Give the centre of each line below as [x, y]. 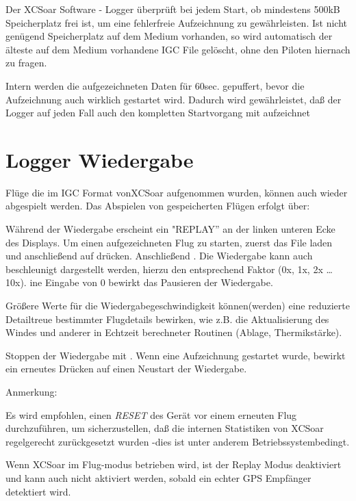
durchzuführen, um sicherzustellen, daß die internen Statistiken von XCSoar [165, 428]
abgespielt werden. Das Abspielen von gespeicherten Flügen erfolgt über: [158, 206]
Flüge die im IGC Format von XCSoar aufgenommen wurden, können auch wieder [177, 192]
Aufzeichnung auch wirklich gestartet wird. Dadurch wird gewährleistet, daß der [174, 99]
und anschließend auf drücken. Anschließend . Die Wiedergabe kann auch [159, 256]
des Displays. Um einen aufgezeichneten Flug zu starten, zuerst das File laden [169, 242]
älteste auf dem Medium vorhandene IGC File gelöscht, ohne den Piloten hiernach [178, 49]
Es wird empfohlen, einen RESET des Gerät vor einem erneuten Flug [151, 414]
